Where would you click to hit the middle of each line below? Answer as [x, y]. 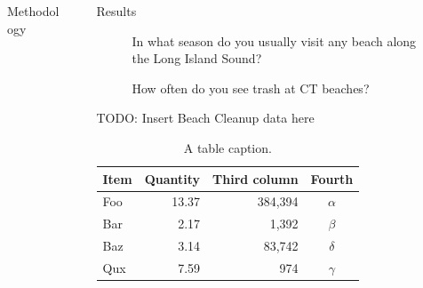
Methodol [33, 11]
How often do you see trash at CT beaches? [251, 88]
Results [116, 11]
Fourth [332, 178]
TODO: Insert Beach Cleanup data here [205, 118]
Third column [255, 178]
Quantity [172, 178]
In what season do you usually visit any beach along [274, 40]
